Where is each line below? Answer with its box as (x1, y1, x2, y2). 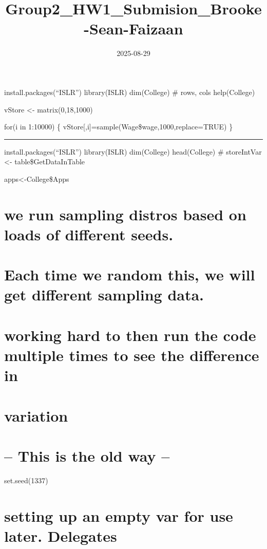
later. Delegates (4, 525, 117, 546)
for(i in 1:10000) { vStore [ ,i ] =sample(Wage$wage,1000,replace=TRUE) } (4, 121, 233, 132)
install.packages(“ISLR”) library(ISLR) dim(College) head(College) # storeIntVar (4, 146, 262, 157)
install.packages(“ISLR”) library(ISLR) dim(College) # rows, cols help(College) (4, 86, 255, 97)
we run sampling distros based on (4, 203, 246, 224)
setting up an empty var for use (4, 505, 233, 526)
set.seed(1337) (4, 475, 48, 485)
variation (4, 405, 68, 426)
